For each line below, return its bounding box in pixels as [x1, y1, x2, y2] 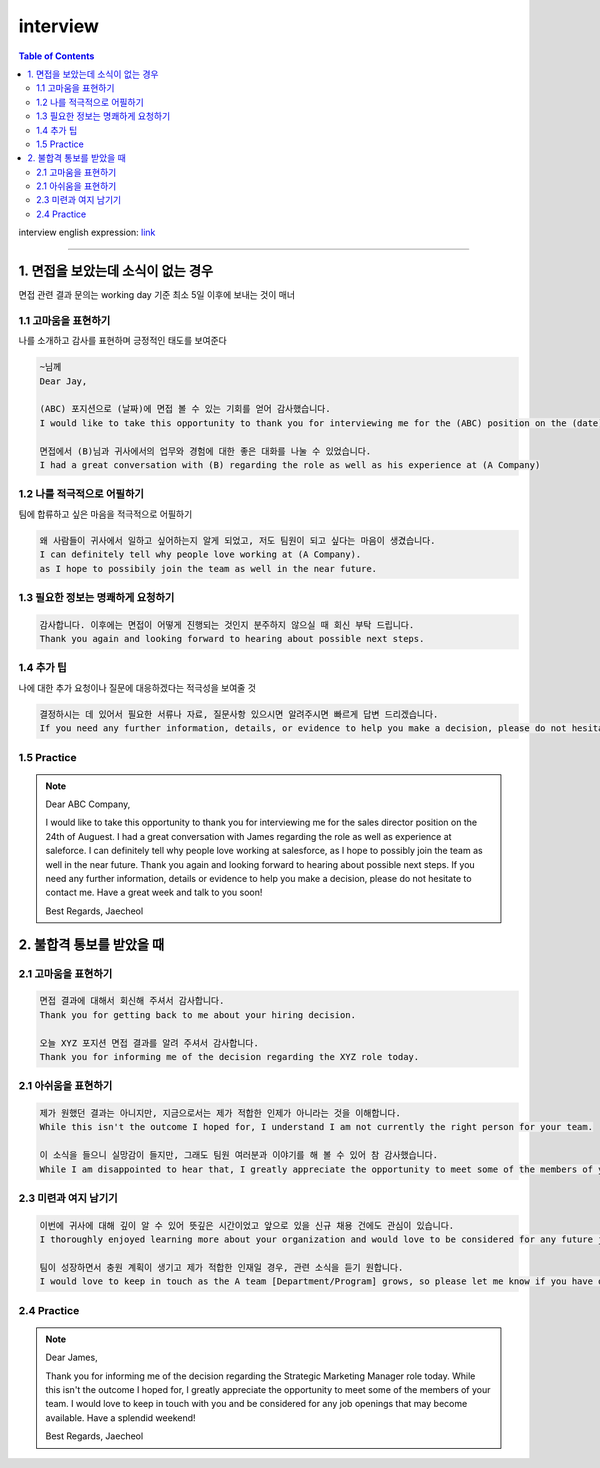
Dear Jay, [39, 375, 88, 387]
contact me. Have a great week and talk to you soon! [45, 886, 263, 899]
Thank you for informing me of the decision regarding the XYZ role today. [39, 1051, 420, 1062]
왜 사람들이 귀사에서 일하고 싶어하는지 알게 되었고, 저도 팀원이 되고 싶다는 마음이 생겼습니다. [39, 535, 436, 546]
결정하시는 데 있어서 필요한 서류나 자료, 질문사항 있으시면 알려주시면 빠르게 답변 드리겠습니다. [39, 708, 439, 720]
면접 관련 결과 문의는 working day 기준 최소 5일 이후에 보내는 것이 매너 [18, 289, 295, 301]
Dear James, [45, 1351, 99, 1364]
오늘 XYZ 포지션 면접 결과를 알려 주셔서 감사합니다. [39, 1037, 259, 1049]
